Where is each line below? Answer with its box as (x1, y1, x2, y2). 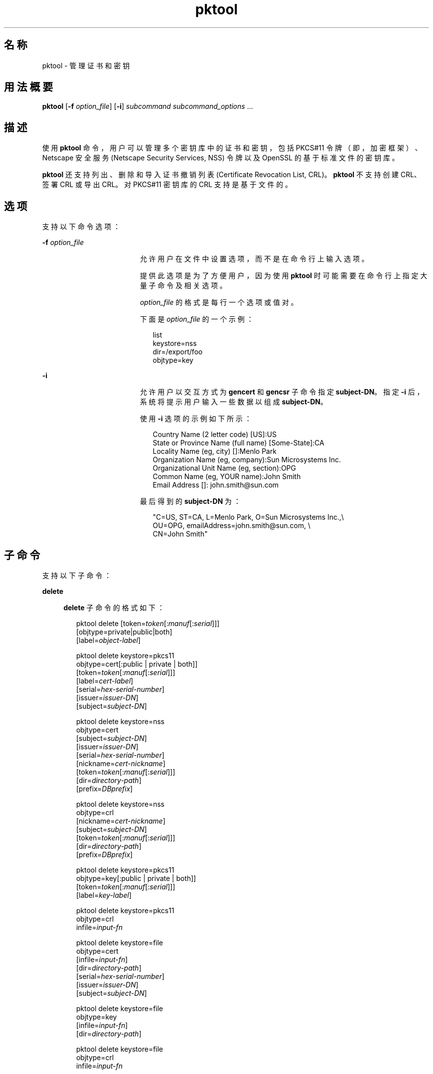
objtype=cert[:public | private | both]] (76, 659, 198, 668)
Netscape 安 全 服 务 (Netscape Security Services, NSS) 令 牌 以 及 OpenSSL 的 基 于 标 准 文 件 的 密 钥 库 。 (42, 153, 399, 162)
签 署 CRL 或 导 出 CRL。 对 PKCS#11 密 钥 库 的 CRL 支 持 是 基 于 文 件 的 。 (42, 180, 292, 189)
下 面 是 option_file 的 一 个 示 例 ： (140, 315, 254, 324)
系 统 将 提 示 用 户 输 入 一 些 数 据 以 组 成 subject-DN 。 (140, 397, 328, 406)
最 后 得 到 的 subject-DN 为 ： (140, 497, 241, 506)
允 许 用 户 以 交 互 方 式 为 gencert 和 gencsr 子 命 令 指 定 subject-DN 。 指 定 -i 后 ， (140, 388, 424, 396)
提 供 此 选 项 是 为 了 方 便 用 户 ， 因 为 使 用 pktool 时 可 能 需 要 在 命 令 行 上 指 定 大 (140, 271, 428, 280)
